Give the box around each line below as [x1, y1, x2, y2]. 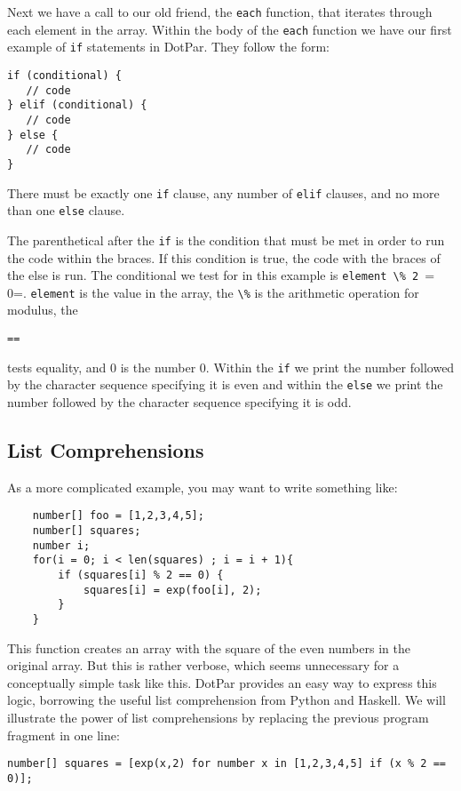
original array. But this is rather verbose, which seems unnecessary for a [7, 656, 400, 675]
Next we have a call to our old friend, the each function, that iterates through [7, 3, 433, 20]
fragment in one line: [7, 725, 120, 744]
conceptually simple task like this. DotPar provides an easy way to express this [7, 673, 437, 691]
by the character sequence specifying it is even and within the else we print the [7, 375, 443, 394]
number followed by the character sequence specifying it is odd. [7, 393, 352, 411]
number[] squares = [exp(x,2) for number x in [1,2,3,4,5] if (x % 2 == [7, 757, 446, 771]
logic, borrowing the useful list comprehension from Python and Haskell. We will [7, 691, 446, 709]
